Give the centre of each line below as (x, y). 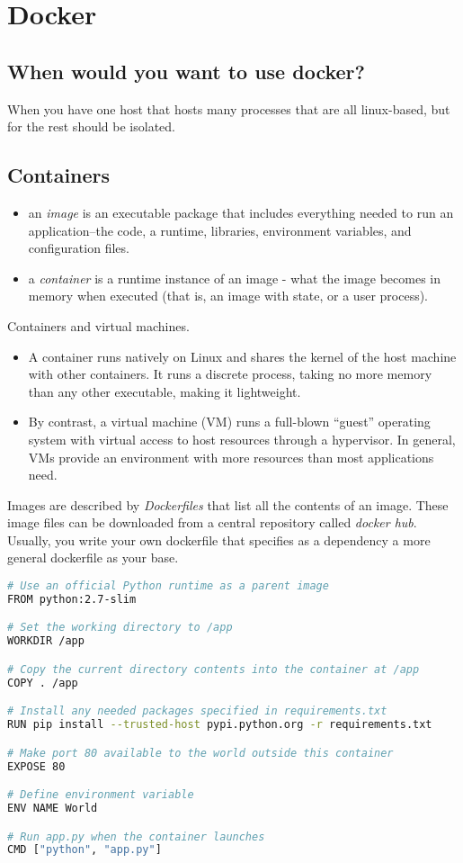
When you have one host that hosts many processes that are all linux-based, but (229, 108)
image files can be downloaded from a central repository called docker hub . (212, 522)
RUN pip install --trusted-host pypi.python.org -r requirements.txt (220, 725)
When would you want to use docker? (186, 71)
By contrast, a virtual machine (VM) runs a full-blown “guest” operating (229, 422)
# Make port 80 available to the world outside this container (200, 753)
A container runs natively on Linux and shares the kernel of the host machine (242, 356)
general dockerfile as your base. (93, 557)
